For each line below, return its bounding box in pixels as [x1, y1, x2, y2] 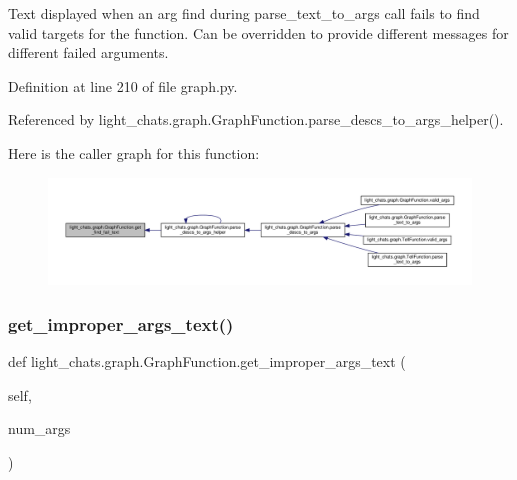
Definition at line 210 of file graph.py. [8, 75, 238, 96]
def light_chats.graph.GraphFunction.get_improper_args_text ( [8, 351, 406, 372]
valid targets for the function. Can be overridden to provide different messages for [8, 22, 509, 43]
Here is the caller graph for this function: [8, 142, 260, 163]
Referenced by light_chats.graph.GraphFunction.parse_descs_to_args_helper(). [8, 109, 504, 130]
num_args [8, 418, 71, 439]
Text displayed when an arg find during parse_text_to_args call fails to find [8, 3, 480, 23]
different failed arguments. [8, 42, 169, 63]
